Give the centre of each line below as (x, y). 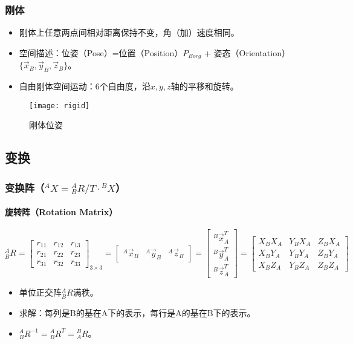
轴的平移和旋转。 (205, 86)
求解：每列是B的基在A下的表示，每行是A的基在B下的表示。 (137, 312)
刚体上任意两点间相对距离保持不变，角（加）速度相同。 (129, 32)
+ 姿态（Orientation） (247, 52)
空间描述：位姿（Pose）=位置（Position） (101, 52)
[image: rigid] (60, 105)
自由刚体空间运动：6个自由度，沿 (85, 86)
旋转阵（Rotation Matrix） (61, 212)
